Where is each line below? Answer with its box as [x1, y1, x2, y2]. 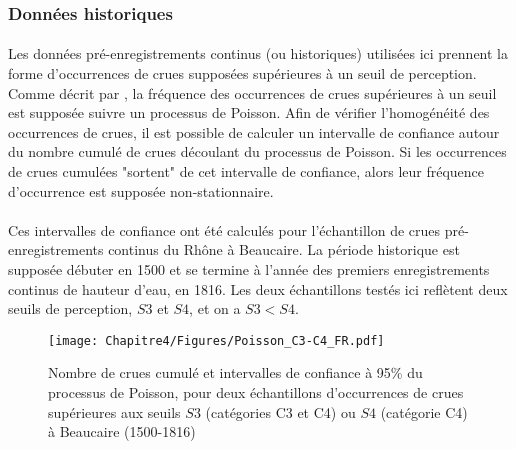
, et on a [189, 298, 241, 319]
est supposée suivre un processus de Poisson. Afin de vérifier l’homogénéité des [8, 102, 490, 123]
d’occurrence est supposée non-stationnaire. [8, 180, 274, 201]
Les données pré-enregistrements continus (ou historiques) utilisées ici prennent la [8, 43, 508, 64]
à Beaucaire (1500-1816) [48, 421, 196, 442]
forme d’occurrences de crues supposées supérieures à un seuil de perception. [8, 63, 477, 84]
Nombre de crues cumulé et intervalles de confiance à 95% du [48, 362, 423, 383]
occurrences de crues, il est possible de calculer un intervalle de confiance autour [8, 121, 500, 142]
